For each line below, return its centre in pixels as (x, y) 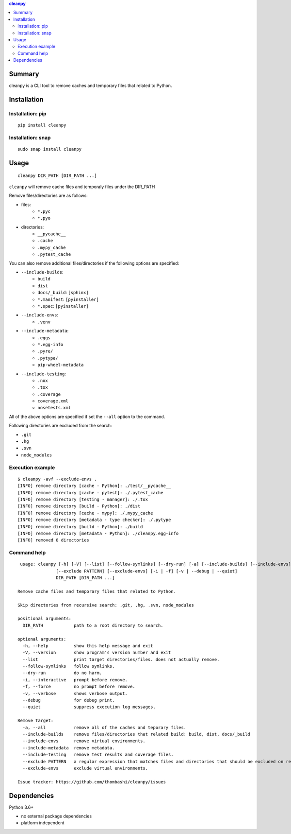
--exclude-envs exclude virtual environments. (85, 768)
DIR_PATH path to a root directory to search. (93, 625)
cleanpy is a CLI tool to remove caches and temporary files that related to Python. (90, 86)
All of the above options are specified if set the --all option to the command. (87, 417)
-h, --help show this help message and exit (88, 646)
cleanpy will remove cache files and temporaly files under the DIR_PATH (82, 187)
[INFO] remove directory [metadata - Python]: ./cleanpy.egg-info (98, 533)
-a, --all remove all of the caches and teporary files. (105, 727)
